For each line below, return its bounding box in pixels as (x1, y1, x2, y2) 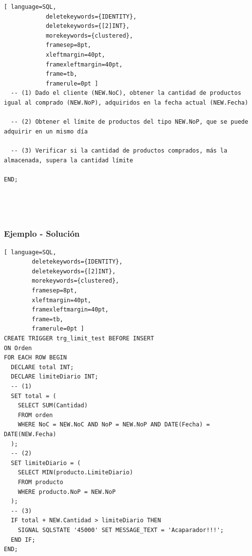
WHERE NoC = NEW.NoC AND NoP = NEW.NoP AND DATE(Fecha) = (18, 421, 210, 428)
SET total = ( (11, 392, 57, 400)
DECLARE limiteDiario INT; (11, 373, 98, 380)
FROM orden (18, 411, 53, 419)
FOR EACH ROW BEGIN (4, 354, 67, 361)
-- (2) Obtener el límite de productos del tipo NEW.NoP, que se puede (11, 118, 249, 126)
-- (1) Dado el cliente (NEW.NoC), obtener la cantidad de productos (11, 89, 241, 97)
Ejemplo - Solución (4, 227, 80, 240)
